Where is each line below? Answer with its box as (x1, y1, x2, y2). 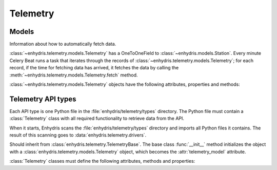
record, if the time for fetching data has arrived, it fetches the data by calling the (9, 65, 179, 71)
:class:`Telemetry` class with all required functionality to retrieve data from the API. (9, 116, 185, 122)
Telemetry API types (9, 95, 76, 103)
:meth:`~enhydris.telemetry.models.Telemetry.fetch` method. (9, 72, 138, 78)
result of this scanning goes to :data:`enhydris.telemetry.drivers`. (9, 132, 147, 138)
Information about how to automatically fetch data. (9, 41, 116, 47)
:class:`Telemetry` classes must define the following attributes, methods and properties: (9, 158, 195, 164)
